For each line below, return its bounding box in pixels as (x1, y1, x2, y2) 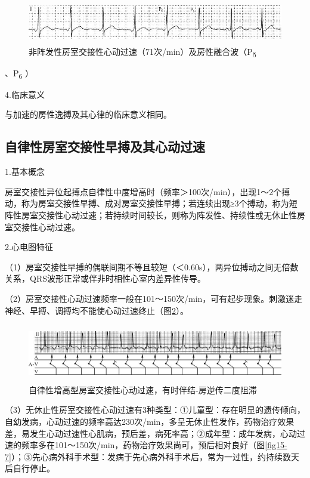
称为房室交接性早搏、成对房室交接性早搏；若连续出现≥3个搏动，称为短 (21, 197, 297, 209)
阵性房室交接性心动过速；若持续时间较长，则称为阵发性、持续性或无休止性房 (5, 209, 305, 221)
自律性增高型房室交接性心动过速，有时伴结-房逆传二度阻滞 (29, 383, 257, 396)
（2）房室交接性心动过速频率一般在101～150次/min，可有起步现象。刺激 (5, 292, 286, 304)
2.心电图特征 (5, 240, 53, 253)
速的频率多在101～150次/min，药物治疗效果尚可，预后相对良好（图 (5, 439, 265, 451)
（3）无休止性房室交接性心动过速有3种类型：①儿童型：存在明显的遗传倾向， (5, 403, 305, 416)
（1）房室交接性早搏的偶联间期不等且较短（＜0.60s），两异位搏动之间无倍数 (5, 260, 299, 273)
